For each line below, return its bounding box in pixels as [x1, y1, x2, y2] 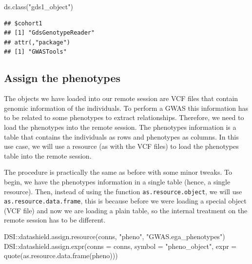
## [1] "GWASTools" [4, 48, 67, 56]
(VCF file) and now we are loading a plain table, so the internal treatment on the [4, 205, 248, 215]
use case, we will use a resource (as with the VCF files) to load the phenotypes [4, 141, 239, 151]
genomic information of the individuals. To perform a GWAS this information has [4, 102, 249, 113]
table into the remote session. [4, 150, 92, 161]
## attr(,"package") [4, 39, 71, 46]
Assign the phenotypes [4, 70, 121, 85]
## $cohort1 [4, 20, 42, 27]
